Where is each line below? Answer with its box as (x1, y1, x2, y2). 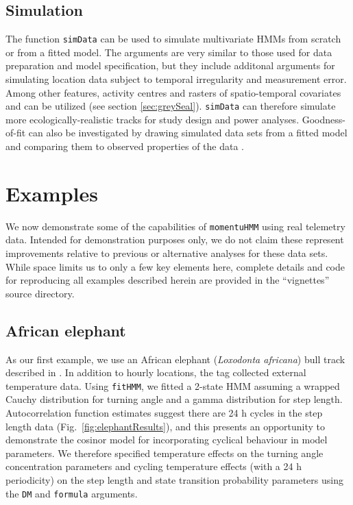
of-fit (5, 125, 26, 140)
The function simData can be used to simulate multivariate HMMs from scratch (5, 32, 341, 46)
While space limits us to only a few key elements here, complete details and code (5, 259, 345, 273)
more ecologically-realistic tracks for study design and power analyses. (5, 112, 300, 126)
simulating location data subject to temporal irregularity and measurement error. (5, 72, 347, 86)
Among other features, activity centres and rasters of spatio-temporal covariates (5, 85, 341, 99)
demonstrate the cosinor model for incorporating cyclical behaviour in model (5, 432, 328, 447)
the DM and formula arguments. (5, 486, 138, 500)
